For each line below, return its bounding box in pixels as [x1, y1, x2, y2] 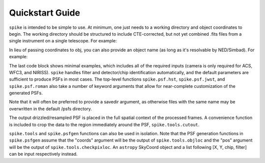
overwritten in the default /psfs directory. [9, 105, 92, 112]
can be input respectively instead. [9, 151, 78, 157]
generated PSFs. [9, 90, 43, 96]
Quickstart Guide [9, 7, 80, 18]
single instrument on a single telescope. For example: [9, 38, 117, 44]
